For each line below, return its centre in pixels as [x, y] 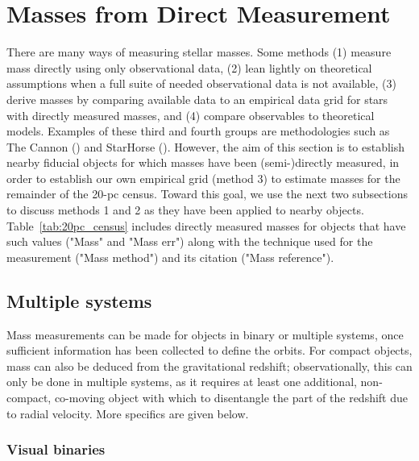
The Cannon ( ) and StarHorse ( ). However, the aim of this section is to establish [206, 146]
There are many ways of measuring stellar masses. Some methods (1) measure [199, 52]
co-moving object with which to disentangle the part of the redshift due [231, 398]
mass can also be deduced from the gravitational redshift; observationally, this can [209, 365]
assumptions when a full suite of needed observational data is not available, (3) [201, 83]
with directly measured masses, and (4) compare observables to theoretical [191, 115]
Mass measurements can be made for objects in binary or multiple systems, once [205, 334]
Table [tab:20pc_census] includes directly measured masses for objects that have [206, 225]
